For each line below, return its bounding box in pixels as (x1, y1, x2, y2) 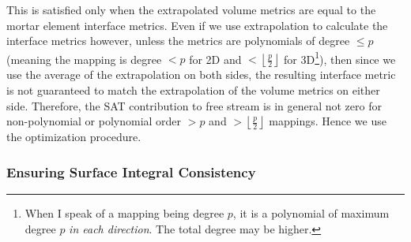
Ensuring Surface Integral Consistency (6, 162, 256, 181)
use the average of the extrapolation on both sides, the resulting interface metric (6, 66, 396, 83)
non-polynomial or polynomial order (6, 113, 182, 129)
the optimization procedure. (6, 128, 141, 145)
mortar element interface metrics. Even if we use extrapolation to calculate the (6, 17, 388, 33)
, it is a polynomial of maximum (232, 205, 390, 222)
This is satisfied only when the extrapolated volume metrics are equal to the (6, 2, 376, 17)
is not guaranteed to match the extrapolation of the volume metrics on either (6, 82, 380, 99)
